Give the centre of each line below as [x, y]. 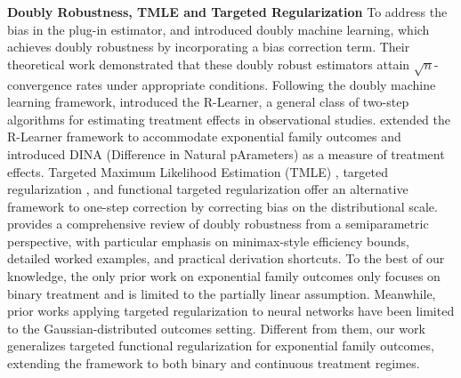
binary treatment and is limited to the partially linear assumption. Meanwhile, [222, 293]
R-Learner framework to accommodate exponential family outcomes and [204, 137]
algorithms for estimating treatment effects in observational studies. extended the [229, 119]
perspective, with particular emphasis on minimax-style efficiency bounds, [209, 241]
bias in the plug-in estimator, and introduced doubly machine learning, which [218, 29]
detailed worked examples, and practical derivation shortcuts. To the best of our [226, 258]
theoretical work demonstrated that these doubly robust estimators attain [209, 64]
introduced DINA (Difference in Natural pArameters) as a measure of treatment [226, 153]
